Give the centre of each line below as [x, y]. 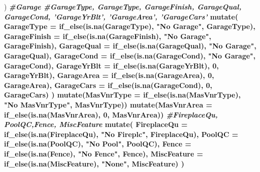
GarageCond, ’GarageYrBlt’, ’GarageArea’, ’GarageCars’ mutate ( [121, 16]
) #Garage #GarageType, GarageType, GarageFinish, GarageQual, [123, 6]
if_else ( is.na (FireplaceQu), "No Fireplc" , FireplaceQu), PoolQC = [121, 134]
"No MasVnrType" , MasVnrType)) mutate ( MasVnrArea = [108, 104]
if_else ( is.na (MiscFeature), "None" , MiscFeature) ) [94, 163]
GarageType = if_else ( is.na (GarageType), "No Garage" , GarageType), [130, 26]
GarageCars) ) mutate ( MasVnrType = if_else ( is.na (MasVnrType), [122, 95]
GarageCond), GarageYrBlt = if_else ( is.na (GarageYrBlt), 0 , [111, 65]
